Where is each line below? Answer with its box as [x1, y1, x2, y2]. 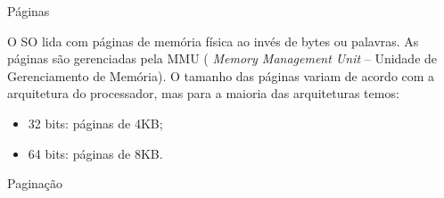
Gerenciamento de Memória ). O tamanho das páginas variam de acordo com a [7, 66, 435, 85]
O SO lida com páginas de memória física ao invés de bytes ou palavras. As [7, 31, 419, 50]
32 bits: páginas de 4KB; [28, 113, 163, 132]
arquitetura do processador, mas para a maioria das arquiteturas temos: [7, 84, 399, 103]
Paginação [7, 174, 63, 193]
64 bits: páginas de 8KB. [28, 144, 163, 162]
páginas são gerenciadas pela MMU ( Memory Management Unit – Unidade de [7, 49, 438, 68]
